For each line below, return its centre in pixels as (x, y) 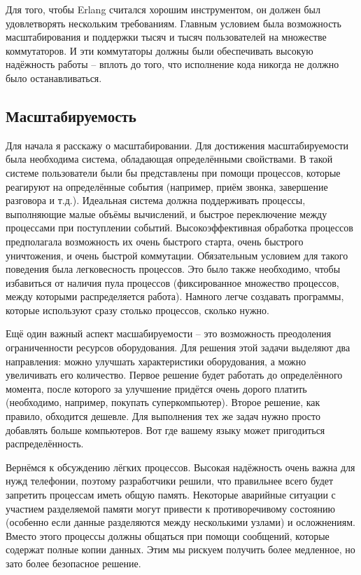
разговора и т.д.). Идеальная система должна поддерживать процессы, (156, 200)
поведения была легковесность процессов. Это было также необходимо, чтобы (173, 269)
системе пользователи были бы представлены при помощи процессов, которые (173, 172)
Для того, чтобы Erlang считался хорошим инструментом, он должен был (163, 9)
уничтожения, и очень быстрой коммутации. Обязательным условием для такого (177, 255)
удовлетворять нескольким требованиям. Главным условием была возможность (174, 23)
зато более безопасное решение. (73, 563)
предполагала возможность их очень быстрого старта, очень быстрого (155, 241)
